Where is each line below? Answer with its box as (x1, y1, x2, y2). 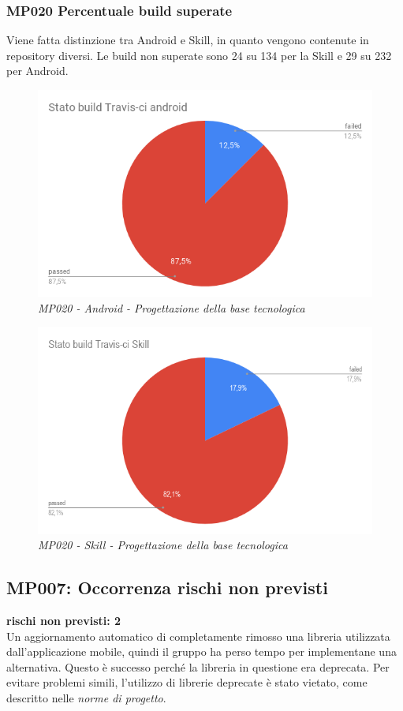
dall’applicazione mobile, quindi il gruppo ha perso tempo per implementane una (6, 643, 397, 660)
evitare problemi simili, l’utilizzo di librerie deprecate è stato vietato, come (6, 674, 368, 690)
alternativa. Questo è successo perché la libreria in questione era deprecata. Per (6, 658, 390, 675)
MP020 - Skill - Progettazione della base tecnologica (38, 537, 288, 553)
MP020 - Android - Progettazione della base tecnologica (38, 299, 305, 316)
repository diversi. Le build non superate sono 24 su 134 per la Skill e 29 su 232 (6, 47, 392, 63)
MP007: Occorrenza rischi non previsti (6, 575, 328, 600)
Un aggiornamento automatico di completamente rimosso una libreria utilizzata (6, 627, 390, 644)
